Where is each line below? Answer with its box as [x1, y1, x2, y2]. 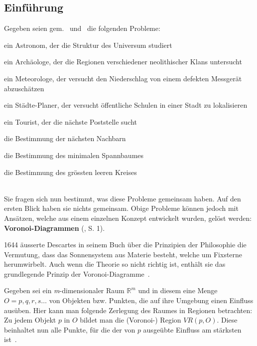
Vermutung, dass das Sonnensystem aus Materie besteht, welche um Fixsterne [4, 249, 243, 259]
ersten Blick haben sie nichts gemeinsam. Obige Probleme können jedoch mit [4, 203, 239, 213]
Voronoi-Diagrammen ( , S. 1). [4, 222, 105, 233]
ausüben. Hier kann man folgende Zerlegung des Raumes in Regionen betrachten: [4, 305, 253, 315]
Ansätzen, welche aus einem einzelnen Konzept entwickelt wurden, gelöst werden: [4, 212, 252, 223]
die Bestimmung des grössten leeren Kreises [4, 167, 137, 177]
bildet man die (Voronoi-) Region [80, 315, 181, 325]
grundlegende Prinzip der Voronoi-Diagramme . [4, 268, 150, 279]
